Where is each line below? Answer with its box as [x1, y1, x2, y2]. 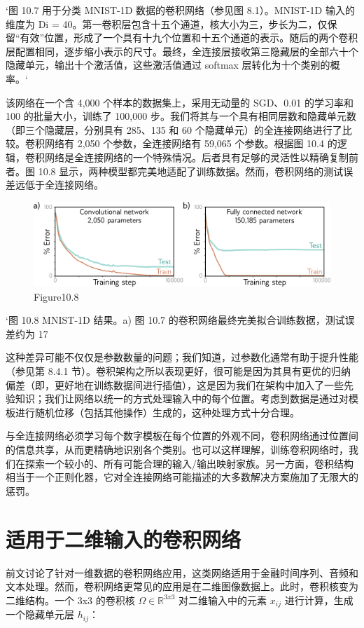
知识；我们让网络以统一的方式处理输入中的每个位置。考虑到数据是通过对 [15, 391, 349, 406]
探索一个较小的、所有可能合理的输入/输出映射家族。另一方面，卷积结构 [24, 456, 353, 470]
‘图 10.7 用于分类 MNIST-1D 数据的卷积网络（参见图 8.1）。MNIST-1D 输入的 [6, 3, 355, 17]
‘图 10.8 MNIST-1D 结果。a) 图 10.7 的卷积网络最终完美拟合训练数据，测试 [6, 313, 345, 327]
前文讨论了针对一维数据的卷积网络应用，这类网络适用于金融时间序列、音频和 [6, 565, 358, 580]
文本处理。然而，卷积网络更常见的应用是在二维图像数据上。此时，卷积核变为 [6, 579, 358, 594]
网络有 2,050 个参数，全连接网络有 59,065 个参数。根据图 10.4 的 [44, 136, 337, 151]
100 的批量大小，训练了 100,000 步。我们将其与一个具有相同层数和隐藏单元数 [6, 109, 356, 123]
